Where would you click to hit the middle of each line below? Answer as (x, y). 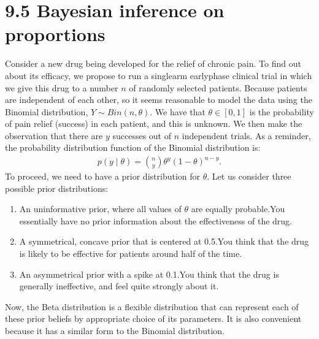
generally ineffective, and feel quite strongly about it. (119, 286)
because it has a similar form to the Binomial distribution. (115, 331)
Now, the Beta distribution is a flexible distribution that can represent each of (152, 306)
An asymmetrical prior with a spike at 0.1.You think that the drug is (149, 274)
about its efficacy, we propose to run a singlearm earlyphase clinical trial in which (159, 75)
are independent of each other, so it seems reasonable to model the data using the (159, 100)
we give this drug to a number (62, 87)
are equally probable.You (238, 209)
